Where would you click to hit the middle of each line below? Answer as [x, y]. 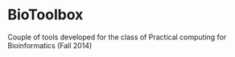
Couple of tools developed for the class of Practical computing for [117, 37]
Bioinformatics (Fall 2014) [50, 45]
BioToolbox [45, 15]
